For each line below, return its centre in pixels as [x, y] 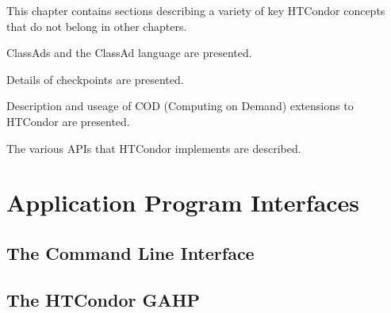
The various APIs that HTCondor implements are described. [154, 148]
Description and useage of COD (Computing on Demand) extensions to [180, 106]
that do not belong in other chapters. [97, 26]
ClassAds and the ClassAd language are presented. [129, 53]
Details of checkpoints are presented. [95, 79]
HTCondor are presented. [68, 121]
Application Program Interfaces [183, 202]
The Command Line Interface [130, 252]
